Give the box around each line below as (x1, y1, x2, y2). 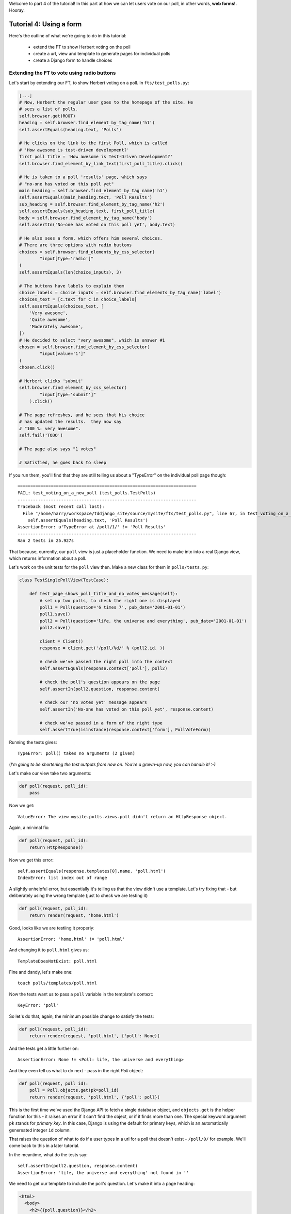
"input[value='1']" (39, 351, 86, 356)
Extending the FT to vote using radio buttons (9, 69, 116, 76)
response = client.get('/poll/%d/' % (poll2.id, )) (39, 645, 165, 651)
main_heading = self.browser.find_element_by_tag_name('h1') (19, 188, 168, 194)
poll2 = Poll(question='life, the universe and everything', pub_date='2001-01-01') (39, 618, 247, 624)
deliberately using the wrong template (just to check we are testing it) (9, 893, 148, 898)
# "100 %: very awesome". (19, 425, 81, 431)
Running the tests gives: (9, 739, 57, 745)
